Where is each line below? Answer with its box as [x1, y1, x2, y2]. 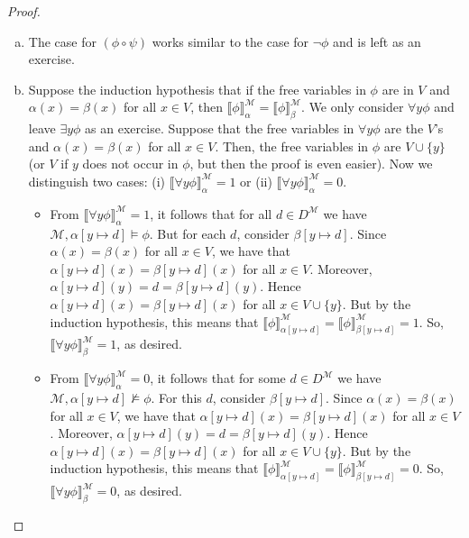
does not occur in [82, 154, 179, 173]
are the [384, 119, 424, 138]
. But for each [149, 223, 226, 242]
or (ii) [240, 171, 272, 190]
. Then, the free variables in [215, 136, 369, 155]
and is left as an [333, 32, 421, 50]
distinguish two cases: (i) [28, 171, 165, 190]
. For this [151, 388, 202, 406]
